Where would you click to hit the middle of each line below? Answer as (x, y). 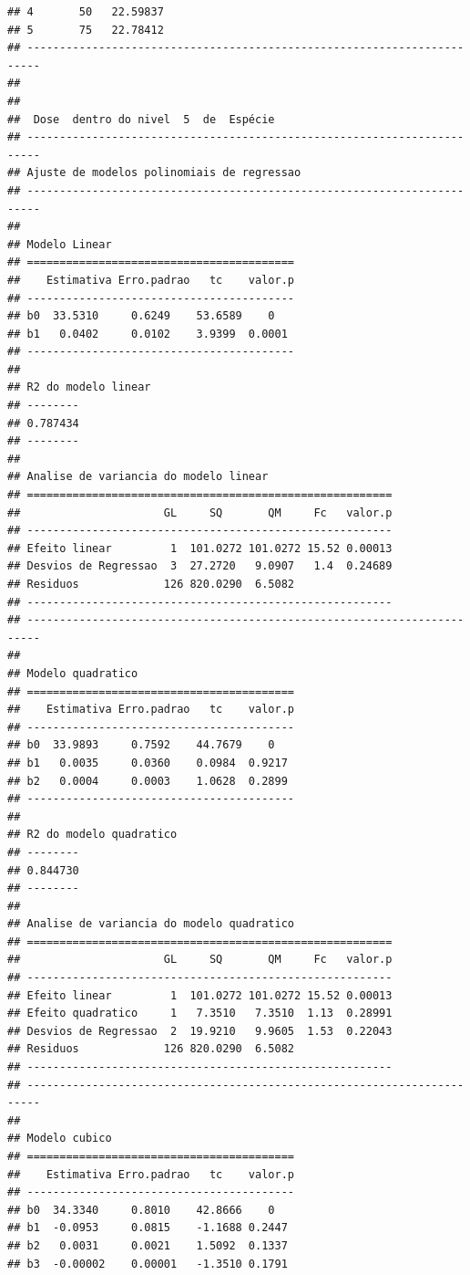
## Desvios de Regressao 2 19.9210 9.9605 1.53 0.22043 (200, 1031)
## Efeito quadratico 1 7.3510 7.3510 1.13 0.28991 (200, 1014)
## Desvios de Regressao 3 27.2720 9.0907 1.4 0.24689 (200, 566)
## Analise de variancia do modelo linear (138, 477)
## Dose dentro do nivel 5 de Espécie (141, 119)
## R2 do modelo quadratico (92, 835)
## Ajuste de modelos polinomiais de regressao (154, 173)
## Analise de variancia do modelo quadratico (151, 924)
